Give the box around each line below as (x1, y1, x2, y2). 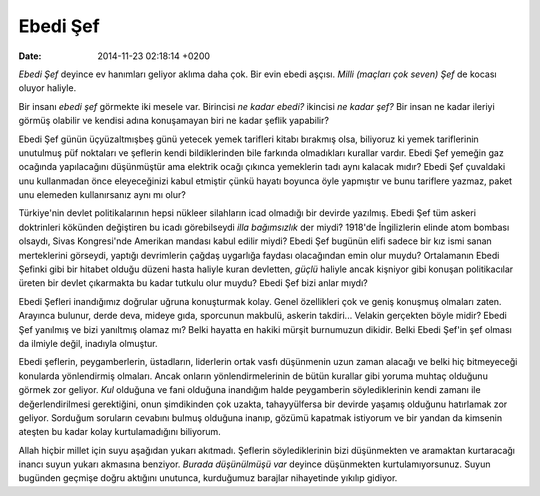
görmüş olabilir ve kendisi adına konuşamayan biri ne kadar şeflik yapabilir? (18, 115, 330, 127)
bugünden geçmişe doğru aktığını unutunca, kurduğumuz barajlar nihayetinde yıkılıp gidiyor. (18, 472, 398, 484)
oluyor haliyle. (18, 82, 77, 94)
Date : (18, 50, 42, 62)
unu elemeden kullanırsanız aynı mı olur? (18, 189, 187, 201)
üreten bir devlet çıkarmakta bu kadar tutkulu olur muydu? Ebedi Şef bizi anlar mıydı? (18, 277, 369, 289)
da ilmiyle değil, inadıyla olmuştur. (18, 337, 158, 349)
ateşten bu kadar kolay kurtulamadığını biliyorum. (18, 426, 222, 438)
